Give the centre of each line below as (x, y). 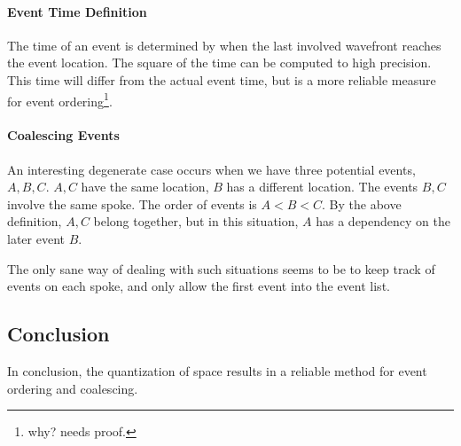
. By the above (362, 203)
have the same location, (145, 187)
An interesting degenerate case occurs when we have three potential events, (211, 169)
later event (36, 239)
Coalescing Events (63, 135)
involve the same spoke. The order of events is (132, 203)
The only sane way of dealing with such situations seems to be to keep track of (221, 268)
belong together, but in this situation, (196, 221)
